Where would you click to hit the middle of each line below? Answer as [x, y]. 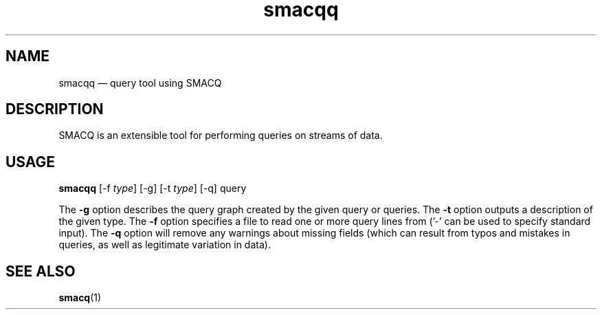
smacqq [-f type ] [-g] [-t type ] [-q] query [153, 188]
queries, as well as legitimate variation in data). [165, 245]
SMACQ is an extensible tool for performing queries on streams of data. [221, 135]
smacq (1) [80, 298]
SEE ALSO [41, 271]
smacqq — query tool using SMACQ [140, 83]
